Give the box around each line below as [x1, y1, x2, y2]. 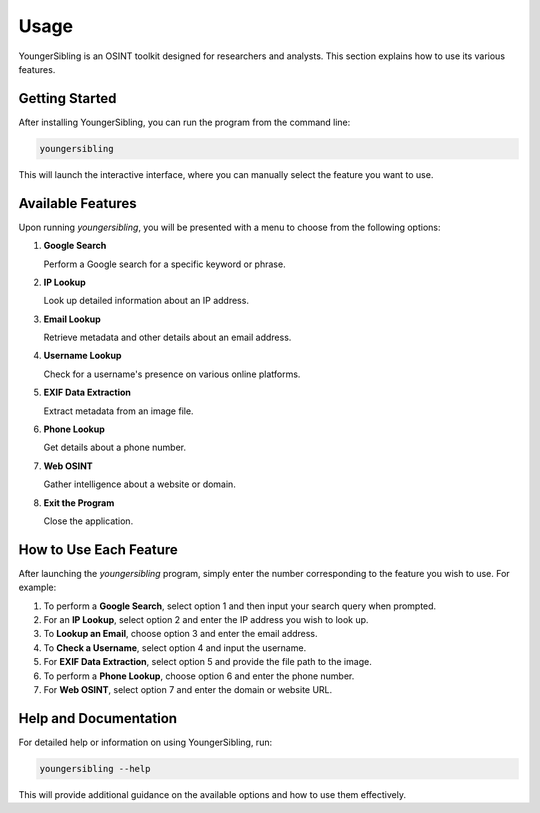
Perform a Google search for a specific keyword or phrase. [43, 258, 286, 270]
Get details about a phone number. [43, 441, 187, 454]
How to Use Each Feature [18, 541, 179, 558]
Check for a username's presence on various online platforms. [43, 368, 301, 380]
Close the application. [43, 515, 134, 527]
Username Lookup [43, 350, 122, 362]
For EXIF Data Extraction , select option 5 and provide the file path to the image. [43, 656, 372, 668]
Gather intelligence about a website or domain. [43, 478, 237, 490]
